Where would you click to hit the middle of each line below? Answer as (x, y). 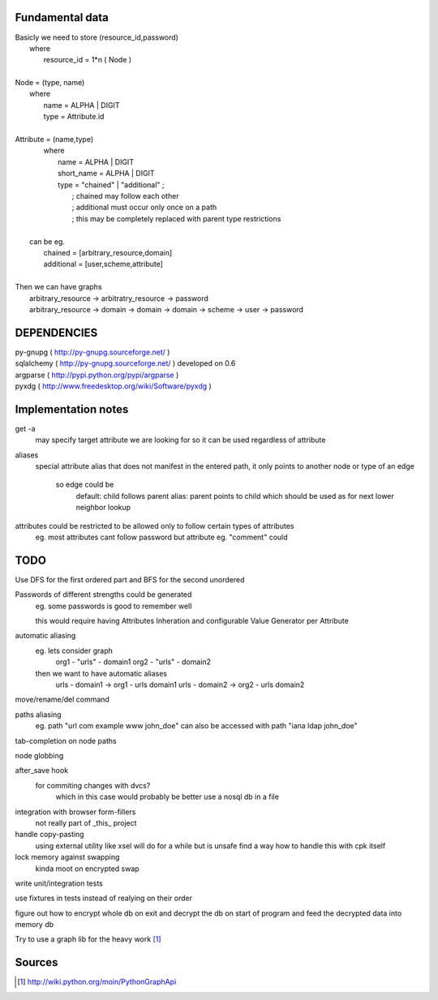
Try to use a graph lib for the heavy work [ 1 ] (88, 939)
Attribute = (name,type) (54, 139)
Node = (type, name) (50, 83)
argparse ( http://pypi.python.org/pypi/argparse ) (97, 375)
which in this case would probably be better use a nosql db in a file (167, 797)
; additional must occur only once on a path (144, 208)
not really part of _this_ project (86, 822)
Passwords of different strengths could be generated (103, 594)
